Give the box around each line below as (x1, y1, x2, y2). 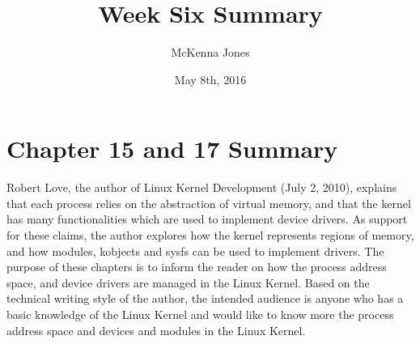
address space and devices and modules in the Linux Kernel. (6, 321, 306, 338)
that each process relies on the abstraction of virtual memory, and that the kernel (6, 194, 411, 211)
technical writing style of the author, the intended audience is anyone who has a (6, 290, 404, 307)
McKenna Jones (171, 44, 250, 61)
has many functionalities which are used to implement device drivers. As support (6, 210, 408, 227)
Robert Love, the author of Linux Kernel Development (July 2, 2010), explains (6, 179, 397, 196)
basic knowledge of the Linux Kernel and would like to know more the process (6, 306, 394, 322)
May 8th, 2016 (174, 70, 247, 87)
